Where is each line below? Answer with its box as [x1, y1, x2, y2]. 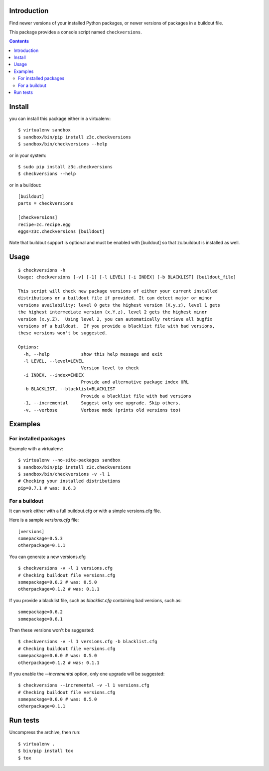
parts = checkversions [18, 200, 74, 206]
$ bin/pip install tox [18, 748, 74, 754]
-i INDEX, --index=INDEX [23, 372, 84, 378]
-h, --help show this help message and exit [23, 351, 163, 357]
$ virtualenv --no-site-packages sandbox [18, 457, 121, 463]
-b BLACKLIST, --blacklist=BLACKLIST [23, 386, 116, 392]
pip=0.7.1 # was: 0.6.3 [18, 485, 76, 491]
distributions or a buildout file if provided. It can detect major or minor [18, 295, 213, 301]
